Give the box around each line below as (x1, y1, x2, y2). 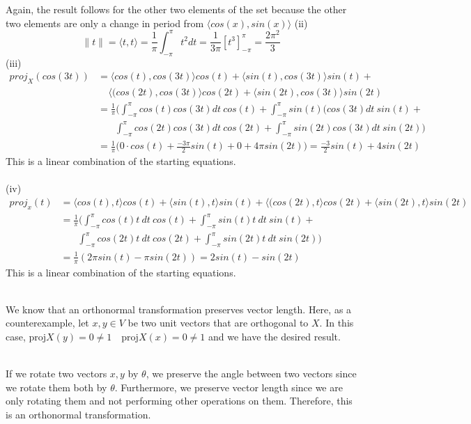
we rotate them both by (6, 379, 107, 394)
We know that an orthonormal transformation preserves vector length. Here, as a (6, 301, 352, 316)
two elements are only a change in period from (6, 15, 204, 30)
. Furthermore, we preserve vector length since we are (114, 379, 343, 394)
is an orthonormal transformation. (6, 407, 151, 421)
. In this (319, 315, 354, 330)
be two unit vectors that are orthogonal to (128, 315, 309, 330)
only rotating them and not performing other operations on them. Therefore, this (6, 393, 353, 408)
